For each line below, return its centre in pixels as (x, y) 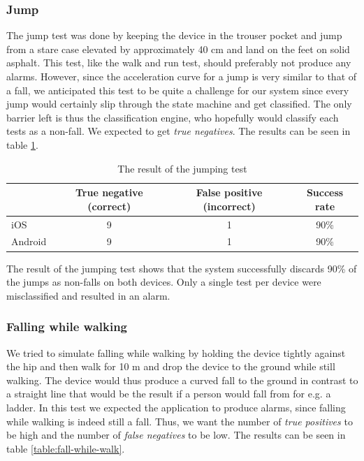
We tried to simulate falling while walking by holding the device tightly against (176, 352)
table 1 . (22, 144)
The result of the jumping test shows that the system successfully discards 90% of (182, 268)
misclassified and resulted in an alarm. (88, 295)
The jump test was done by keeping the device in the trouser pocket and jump (174, 35)
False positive (229, 192)
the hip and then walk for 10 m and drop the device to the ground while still (171, 366)
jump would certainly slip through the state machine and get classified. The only (179, 104)
